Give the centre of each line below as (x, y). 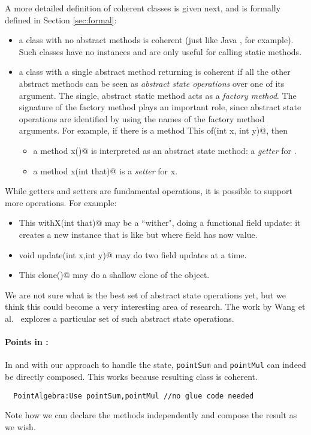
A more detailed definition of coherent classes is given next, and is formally (143, 8)
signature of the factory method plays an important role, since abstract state (160, 107)
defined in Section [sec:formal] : (61, 19)
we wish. (20, 426)
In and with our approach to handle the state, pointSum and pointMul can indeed (155, 365)
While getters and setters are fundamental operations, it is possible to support (149, 191)
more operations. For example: (61, 202)
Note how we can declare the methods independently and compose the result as (151, 415)
